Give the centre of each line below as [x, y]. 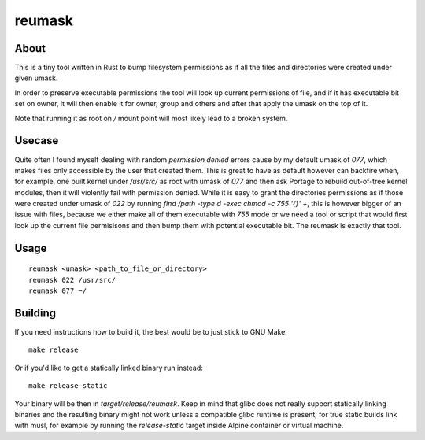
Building [35, 313]
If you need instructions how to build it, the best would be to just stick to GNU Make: [151, 331]
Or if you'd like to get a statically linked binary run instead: [109, 368]
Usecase [37, 141]
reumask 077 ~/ [58, 291]
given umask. [36, 78]
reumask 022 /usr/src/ [72, 280]
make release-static [68, 386]
